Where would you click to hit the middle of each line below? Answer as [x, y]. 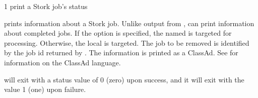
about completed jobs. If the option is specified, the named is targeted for [118, 33]
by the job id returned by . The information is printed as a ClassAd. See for [121, 53]
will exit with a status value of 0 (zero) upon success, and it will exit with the [124, 79]
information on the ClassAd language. [62, 62]
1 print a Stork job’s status [46, 6]
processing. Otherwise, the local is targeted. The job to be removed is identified [127, 42]
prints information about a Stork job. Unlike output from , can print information [129, 23]
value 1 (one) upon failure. [45, 89]
